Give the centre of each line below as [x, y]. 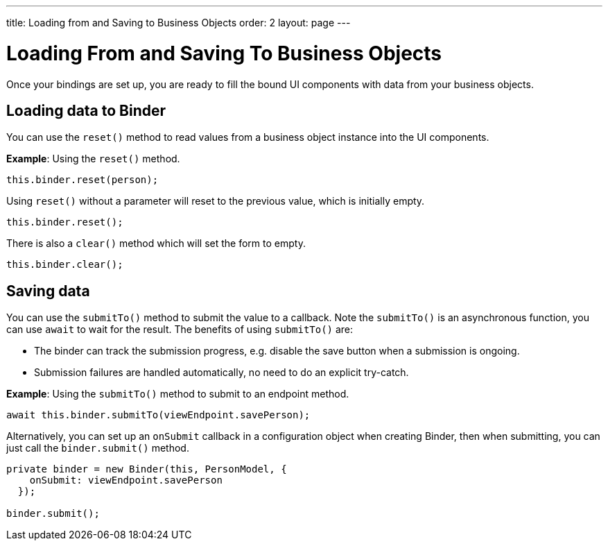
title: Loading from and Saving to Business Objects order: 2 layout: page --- [179, 23]
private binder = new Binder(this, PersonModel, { [147, 469]
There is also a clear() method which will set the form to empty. [156, 244]
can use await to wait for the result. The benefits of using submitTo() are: [180, 330]
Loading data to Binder [86, 110]
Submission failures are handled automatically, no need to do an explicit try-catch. [222, 373]
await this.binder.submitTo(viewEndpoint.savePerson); [158, 415]
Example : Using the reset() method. [93, 159]
